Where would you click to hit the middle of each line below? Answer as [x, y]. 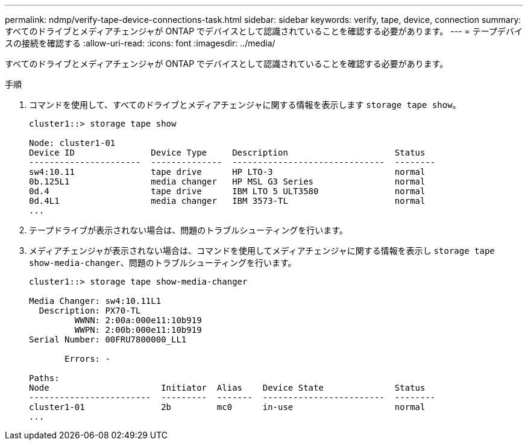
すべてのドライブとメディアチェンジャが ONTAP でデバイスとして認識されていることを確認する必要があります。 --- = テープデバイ [264, 31]
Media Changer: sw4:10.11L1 [95, 301]
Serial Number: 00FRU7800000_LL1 [108, 339]
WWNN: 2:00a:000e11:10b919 [138, 320]
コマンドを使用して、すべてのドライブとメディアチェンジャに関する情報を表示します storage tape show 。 [245, 105]
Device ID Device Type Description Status [227, 153]
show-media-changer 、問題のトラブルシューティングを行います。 [163, 263]
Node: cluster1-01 [72, 143]
